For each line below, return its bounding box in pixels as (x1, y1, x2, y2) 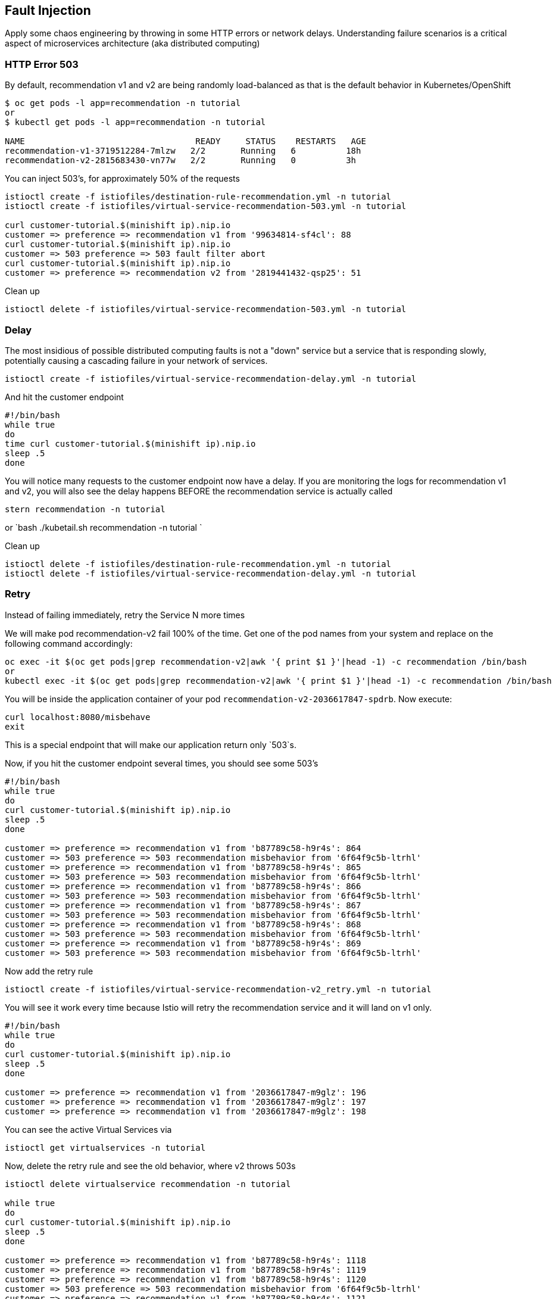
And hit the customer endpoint (5, 391, 124, 402)
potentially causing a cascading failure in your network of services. (5, 355, 268, 366)
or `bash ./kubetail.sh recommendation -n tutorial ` (5, 522, 202, 532)
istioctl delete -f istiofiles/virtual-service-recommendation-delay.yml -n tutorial (5, 568, 417, 578)
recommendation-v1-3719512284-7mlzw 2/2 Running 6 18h (5, 146, 361, 156)
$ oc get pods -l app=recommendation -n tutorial (5, 98, 241, 108)
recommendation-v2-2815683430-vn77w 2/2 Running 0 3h (5, 155, 357, 166)
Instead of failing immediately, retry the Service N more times (5, 609, 245, 620)
